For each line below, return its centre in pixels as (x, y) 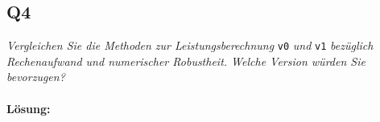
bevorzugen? (36, 77)
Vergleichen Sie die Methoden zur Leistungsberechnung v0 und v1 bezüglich (190, 45)
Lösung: (29, 108)
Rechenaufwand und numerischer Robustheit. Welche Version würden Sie (186, 61)
